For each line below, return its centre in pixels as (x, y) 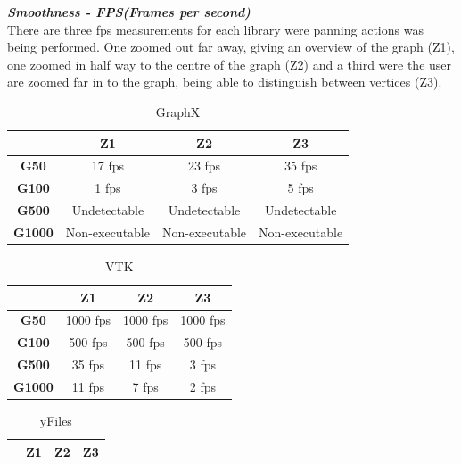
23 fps (204, 166)
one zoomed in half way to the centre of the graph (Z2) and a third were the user (230, 64)
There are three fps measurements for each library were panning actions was (215, 29)
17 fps (108, 166)
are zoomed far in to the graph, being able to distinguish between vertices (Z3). (225, 82)
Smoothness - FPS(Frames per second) (129, 12)
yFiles (56, 421)
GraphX (178, 111)
